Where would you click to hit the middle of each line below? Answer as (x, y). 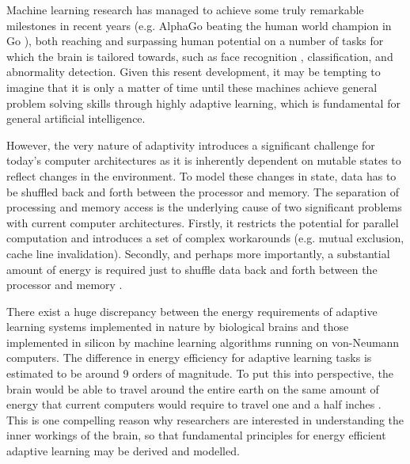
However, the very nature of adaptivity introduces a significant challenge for (191, 145)
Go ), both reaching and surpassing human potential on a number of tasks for (195, 41)
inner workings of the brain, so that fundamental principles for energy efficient (196, 435)
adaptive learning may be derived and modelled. (123, 451)
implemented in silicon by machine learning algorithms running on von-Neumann (203, 342)
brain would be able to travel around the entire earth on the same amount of (193, 388)
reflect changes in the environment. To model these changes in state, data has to (201, 175)
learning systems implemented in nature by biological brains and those (178, 327)
